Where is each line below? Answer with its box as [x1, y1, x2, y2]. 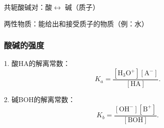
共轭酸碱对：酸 [4, 2, 52, 12]
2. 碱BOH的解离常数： [4, 94, 75, 105]
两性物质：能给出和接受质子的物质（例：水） [4, 18, 148, 28]
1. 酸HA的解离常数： [4, 58, 70, 68]
